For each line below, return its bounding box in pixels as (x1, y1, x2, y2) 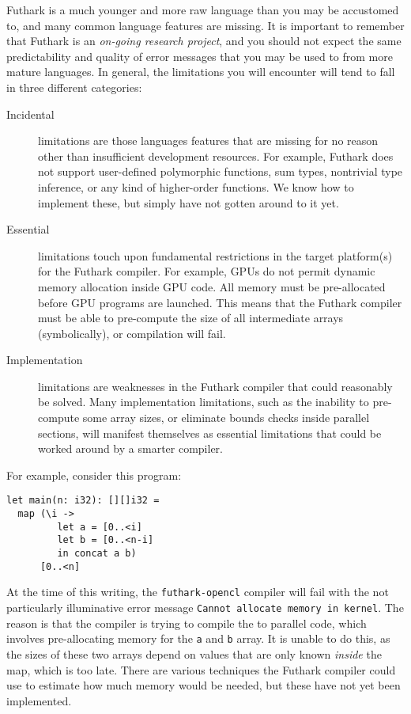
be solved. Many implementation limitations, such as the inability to (38, 393, 369, 410)
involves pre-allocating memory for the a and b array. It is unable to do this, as (6, 630, 390, 647)
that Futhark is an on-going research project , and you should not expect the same (6, 32, 402, 49)
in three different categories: (6, 78, 142, 95)
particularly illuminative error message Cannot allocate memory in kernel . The (6, 599, 404, 616)
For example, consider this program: (6, 466, 182, 483)
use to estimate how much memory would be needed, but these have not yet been (6, 677, 401, 693)
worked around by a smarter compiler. (38, 440, 223, 457)
